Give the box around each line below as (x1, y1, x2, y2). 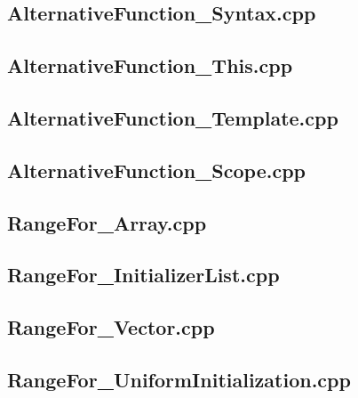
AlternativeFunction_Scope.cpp (7, 156, 306, 183)
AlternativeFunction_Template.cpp (7, 103, 338, 131)
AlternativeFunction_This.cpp (7, 52, 293, 79)
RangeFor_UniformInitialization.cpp (7, 365, 351, 393)
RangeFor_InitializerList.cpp (7, 261, 280, 288)
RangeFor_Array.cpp (7, 208, 207, 236)
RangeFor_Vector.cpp (7, 313, 215, 341)
